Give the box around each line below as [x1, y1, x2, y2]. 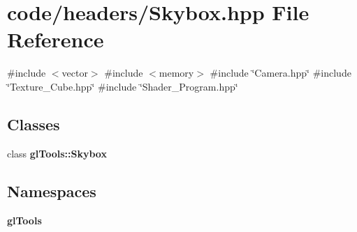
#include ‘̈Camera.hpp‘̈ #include [210, 65, 351, 80]
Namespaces [7, 180, 96, 201]
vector [61, 65, 88, 80]
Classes [7, 113, 60, 134]
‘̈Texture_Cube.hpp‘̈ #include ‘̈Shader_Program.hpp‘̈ [7, 79, 238, 93]
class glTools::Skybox [7, 146, 107, 160]
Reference [7, 25, 104, 54]
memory [159, 65, 194, 80]
